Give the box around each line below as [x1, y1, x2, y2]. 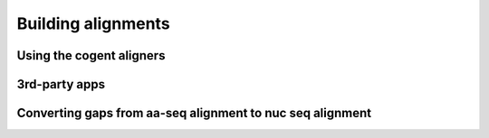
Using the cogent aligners [16, 48, 166, 63]
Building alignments [16, 14, 171, 33]
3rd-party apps [16, 77, 106, 92]
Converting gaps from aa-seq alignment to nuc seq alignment [16, 106, 372, 121]
